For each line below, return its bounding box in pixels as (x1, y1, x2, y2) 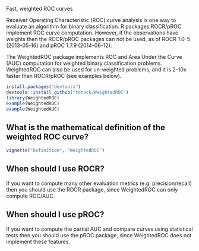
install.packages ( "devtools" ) (6, 84, 81, 90)
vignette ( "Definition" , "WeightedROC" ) (6, 148, 105, 153)
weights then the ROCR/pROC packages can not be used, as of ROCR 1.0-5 (6, 36, 191, 42)
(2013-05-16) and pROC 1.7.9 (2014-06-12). (6, 42, 112, 49)
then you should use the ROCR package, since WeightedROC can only (6, 186, 178, 193)
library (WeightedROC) (6, 95, 60, 101)
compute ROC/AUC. (6, 192, 55, 199)
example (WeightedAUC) (6, 106, 60, 112)
